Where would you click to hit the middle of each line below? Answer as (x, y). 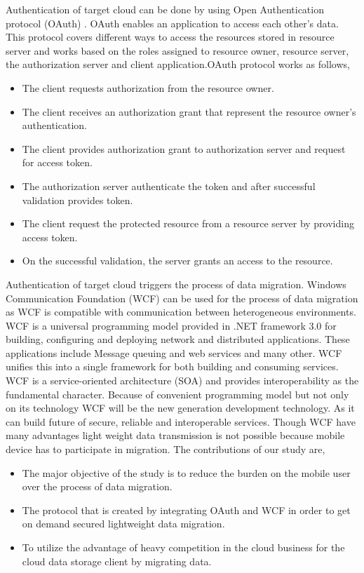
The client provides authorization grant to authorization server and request (184, 148)
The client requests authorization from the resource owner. (148, 87)
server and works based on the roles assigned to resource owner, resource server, (177, 50)
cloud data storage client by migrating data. (117, 561)
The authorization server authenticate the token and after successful (169, 186)
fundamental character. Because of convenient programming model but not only (177, 394)
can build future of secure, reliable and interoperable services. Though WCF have (181, 421)
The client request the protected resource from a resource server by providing (188, 223)
